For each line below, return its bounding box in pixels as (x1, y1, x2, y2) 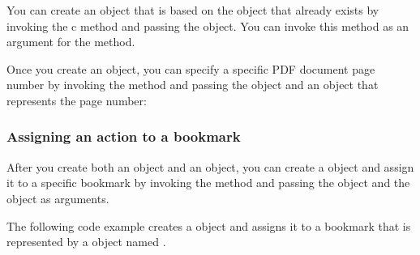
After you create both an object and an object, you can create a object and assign (6, 158, 414, 175)
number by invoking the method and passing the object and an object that (6, 76, 379, 93)
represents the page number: (6, 91, 147, 108)
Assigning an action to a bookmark (6, 126, 241, 147)
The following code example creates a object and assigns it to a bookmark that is (6, 217, 411, 234)
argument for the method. (6, 33, 135, 50)
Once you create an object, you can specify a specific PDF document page (6, 60, 375, 77)
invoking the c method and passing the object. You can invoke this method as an (6, 17, 409, 34)
